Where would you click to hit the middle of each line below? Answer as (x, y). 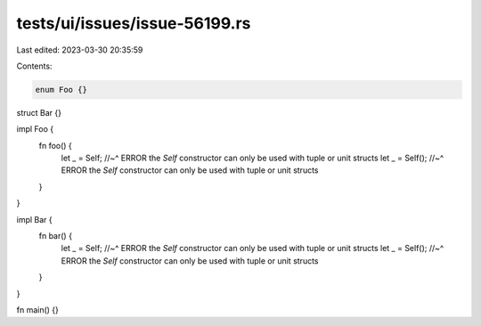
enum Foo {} (61, 90)
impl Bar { (34, 219)
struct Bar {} (39, 112)
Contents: (34, 66)
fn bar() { (56, 236)
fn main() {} (38, 310)
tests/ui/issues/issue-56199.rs (134, 23)
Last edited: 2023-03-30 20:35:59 (80, 50)
